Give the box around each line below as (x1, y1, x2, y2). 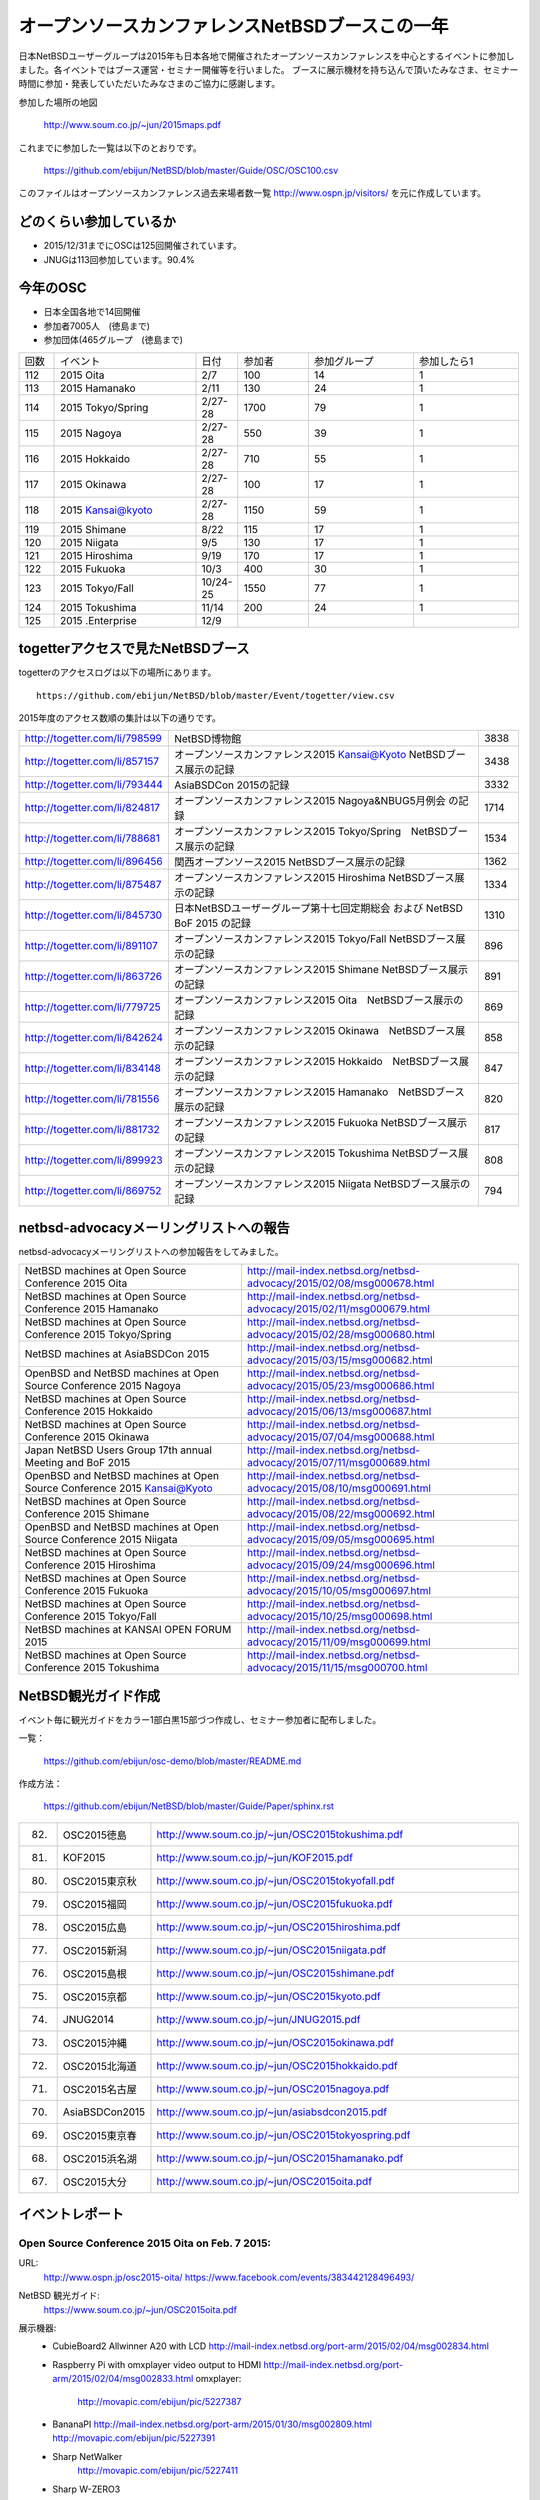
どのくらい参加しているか (18, 213, 177, 230)
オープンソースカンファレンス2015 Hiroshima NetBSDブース (173, 871, 455, 885)
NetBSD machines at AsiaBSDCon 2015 (24, 1347, 210, 1361)
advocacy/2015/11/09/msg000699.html (246, 1635, 431, 1649)
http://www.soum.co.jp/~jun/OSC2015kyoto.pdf (156, 1989, 382, 2003)
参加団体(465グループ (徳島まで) (43, 334, 184, 346)
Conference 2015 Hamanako (24, 1302, 159, 1316)
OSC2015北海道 (62, 2059, 137, 2073)
